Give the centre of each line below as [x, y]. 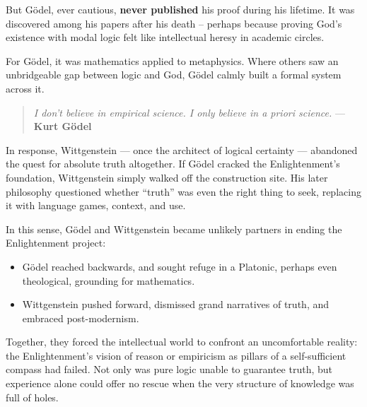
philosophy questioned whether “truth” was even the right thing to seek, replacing [183, 191]
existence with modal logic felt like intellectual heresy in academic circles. [165, 37]
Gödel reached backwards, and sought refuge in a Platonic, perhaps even [180, 266]
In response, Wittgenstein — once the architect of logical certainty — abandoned [182, 149]
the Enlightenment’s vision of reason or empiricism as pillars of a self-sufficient [176, 355]
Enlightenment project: [56, 243]
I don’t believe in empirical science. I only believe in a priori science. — [189, 112]
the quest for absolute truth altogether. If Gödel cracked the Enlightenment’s [173, 164]
